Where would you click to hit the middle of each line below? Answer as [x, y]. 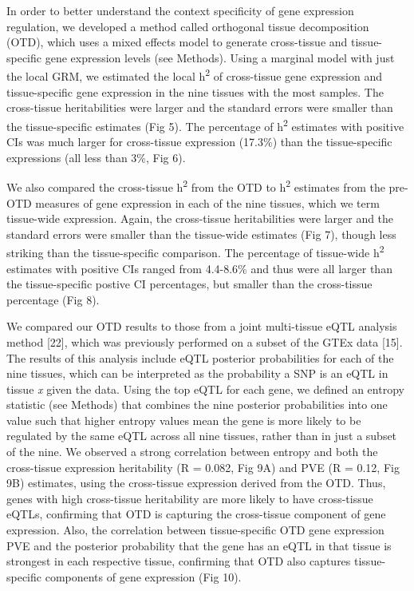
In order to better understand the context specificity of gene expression [180, 10]
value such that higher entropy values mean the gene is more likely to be [184, 420]
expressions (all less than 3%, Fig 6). [96, 157]
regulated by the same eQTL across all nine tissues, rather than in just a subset [202, 436]
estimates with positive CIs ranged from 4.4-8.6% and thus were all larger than [199, 268]
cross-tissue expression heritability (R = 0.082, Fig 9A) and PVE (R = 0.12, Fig [203, 467]
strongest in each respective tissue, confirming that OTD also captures [179, 561]
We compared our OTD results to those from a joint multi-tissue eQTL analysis [202, 326]
